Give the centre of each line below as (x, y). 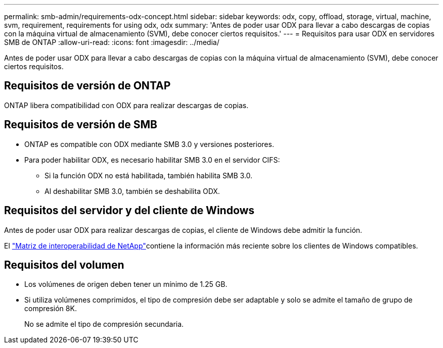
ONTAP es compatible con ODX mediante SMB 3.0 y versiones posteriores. (149, 144)
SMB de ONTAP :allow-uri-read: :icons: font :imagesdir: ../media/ (112, 42)
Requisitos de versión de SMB (81, 125)
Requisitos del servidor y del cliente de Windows (129, 211)
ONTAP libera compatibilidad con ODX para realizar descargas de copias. (126, 105)
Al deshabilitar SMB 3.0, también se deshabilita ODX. (132, 191)
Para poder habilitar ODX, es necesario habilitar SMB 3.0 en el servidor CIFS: (152, 160)
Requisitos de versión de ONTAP (87, 86)
